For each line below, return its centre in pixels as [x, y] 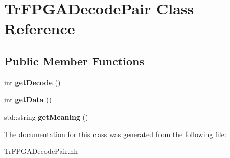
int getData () [28, 99]
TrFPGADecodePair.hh [41, 151]
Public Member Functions [74, 61]
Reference [40, 28]
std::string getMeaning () [46, 116]
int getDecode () [32, 82]
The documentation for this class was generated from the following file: [115, 134]
